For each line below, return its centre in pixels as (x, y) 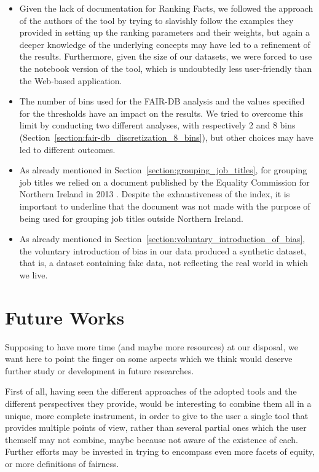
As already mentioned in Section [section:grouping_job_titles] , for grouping (163, 170)
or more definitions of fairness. (62, 463)
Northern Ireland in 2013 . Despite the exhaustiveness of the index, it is (155, 194)
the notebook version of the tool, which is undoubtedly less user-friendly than (166, 68)
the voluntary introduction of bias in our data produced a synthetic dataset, (163, 250)
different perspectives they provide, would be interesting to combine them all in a (158, 403)
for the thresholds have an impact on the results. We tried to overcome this (161, 113)
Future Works (65, 317)
